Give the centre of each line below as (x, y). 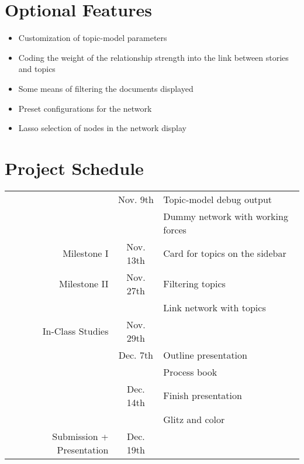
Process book (190, 372)
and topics (37, 69)
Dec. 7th (136, 355)
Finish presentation (203, 396)
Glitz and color (194, 419)
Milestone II (84, 284)
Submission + (80, 436)
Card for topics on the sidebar (225, 253)
